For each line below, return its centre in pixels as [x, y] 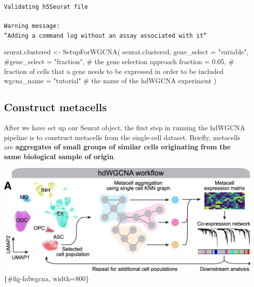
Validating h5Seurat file [46, 7]
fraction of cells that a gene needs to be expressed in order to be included [114, 71]
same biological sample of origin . [60, 156]
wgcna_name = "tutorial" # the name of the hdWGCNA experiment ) [110, 81]
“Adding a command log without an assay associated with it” [106, 36]
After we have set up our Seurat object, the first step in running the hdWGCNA [125, 127]
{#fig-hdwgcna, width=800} [47, 278]
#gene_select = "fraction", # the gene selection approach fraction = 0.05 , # [119, 61]
